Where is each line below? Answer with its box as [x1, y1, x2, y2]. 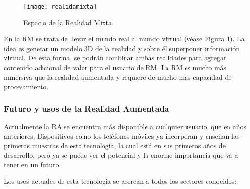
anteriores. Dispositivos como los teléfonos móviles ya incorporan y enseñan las [4, 131, 240, 141]
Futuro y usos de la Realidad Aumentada [4, 102, 169, 114]
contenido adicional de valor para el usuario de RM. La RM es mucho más [4, 62, 227, 73]
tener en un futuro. [4, 159, 61, 170]
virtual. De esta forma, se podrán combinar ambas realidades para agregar [4, 53, 227, 63]
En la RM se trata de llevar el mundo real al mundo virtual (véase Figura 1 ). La [4, 34, 245, 44]
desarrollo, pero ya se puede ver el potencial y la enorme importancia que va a [4, 150, 238, 160]
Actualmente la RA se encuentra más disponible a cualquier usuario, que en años [4, 121, 247, 132]
